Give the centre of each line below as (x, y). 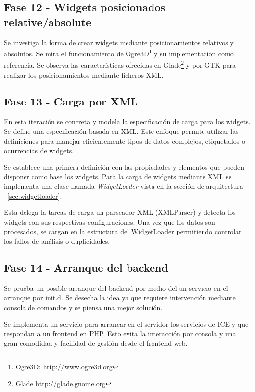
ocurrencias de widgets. (39, 150)
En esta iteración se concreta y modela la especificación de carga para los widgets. (127, 121)
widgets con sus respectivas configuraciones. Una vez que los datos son (110, 222)
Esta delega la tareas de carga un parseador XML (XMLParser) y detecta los (120, 212)
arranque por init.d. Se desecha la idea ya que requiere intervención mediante (120, 298)
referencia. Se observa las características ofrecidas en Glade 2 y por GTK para (120, 64)
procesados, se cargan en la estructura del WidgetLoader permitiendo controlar (123, 231)
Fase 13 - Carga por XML (71, 101)
